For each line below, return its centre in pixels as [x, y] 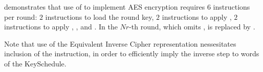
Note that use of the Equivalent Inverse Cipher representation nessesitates [120, 43]
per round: [21, 16]
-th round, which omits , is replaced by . [192, 27]
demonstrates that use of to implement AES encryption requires [105, 7]
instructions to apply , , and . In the [61, 27]
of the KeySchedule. [35, 63]
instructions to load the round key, [100, 16]
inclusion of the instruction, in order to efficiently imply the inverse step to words [132, 53]
